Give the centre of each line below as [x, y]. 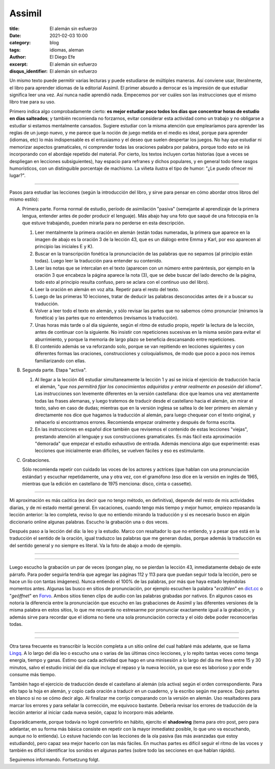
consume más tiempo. [33, 675]
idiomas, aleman [67, 50]
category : [20, 43]
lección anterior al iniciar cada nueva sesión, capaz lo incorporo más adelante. [92, 712]
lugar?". [17, 175]
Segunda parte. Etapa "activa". [54, 370]
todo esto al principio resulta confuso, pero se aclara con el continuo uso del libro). [122, 282]
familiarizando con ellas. [60, 361]
